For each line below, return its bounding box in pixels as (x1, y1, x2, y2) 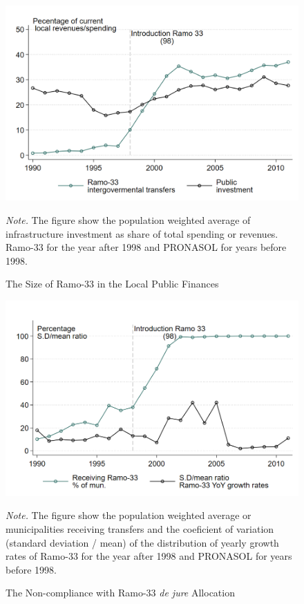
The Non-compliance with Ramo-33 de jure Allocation (6, 585, 235, 600)
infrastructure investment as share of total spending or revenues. (6, 226, 278, 240)
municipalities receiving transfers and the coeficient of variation (6, 521, 274, 536)
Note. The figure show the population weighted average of (6, 212, 251, 227)
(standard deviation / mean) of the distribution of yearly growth (6, 535, 279, 549)
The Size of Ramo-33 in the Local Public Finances (6, 276, 219, 291)
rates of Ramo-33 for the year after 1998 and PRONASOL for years (6, 549, 292, 563)
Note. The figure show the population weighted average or (6, 508, 251, 522)
